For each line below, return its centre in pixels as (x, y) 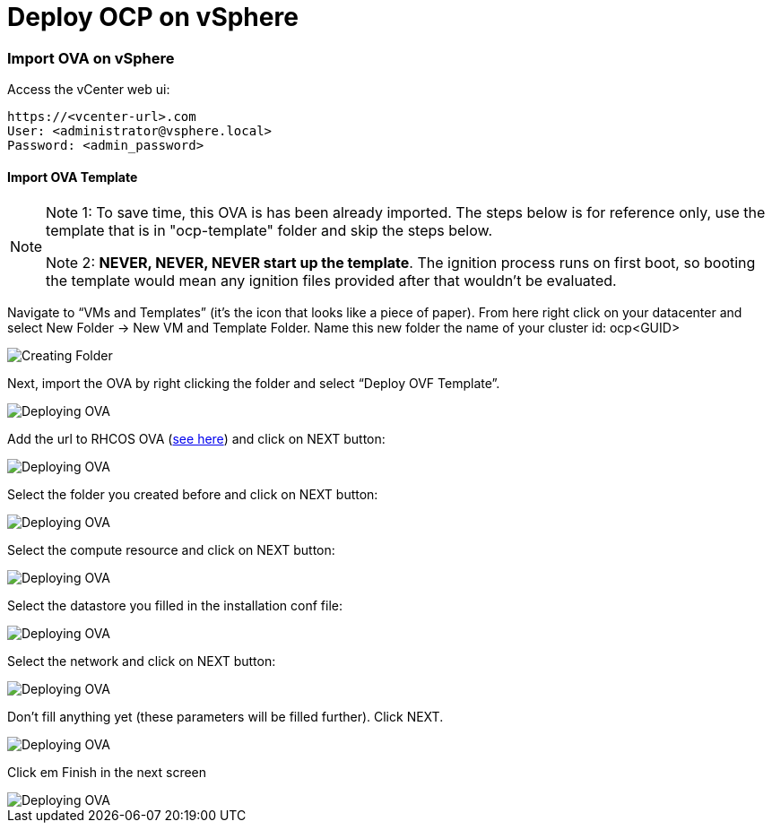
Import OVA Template (73, 177)
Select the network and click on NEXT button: (142, 661)
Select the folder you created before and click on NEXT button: (193, 495)
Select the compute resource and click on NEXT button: (171, 550)
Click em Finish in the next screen (107, 773)
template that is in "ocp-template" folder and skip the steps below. (269, 231)
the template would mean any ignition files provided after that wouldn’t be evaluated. (331, 281)
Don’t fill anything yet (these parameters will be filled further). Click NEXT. (226, 717)
